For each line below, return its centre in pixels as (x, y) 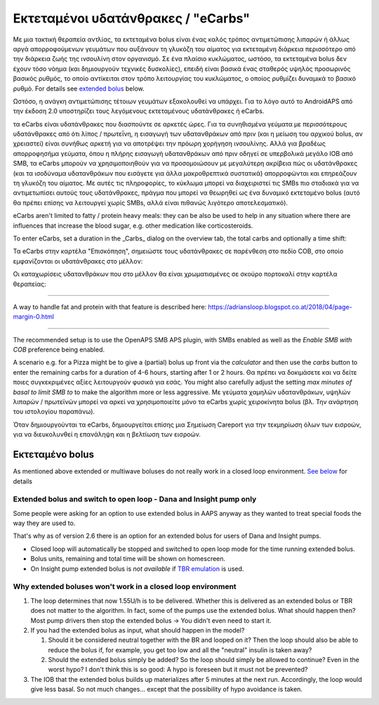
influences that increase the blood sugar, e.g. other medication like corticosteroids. (133, 226)
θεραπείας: (30, 284)
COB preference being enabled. (59, 350)
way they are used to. (44, 523)
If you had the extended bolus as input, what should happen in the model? (138, 630)
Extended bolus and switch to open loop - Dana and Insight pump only (135, 499)
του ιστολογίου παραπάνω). (54, 412)
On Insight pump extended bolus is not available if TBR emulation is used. (137, 569)
